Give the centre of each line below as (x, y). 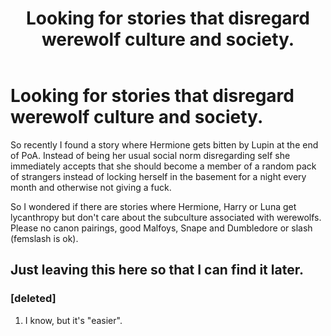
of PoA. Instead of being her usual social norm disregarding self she (150, 155)
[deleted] (33, 299)
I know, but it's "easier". (73, 320)
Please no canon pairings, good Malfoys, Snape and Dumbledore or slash (161, 228)
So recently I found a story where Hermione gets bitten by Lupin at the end (164, 144)
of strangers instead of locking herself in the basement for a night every (158, 176)
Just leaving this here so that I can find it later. (157, 270)
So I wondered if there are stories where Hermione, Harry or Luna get (153, 206)
